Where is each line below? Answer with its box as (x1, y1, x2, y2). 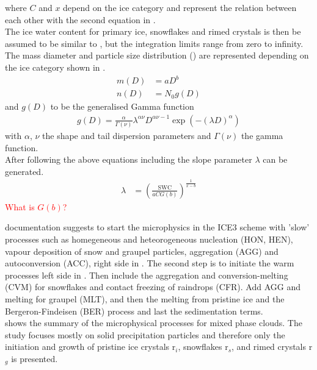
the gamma (241, 129, 283, 142)
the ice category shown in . (5, 60, 106, 73)
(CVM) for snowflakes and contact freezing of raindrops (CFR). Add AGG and (5, 280, 301, 293)
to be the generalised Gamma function (50, 100, 194, 113)
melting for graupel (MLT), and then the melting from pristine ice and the (5, 292, 285, 305)
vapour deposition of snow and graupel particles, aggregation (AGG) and (5, 244, 279, 257)
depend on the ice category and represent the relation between (63, 1, 297, 13)
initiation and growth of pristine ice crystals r (5, 340, 176, 353)
